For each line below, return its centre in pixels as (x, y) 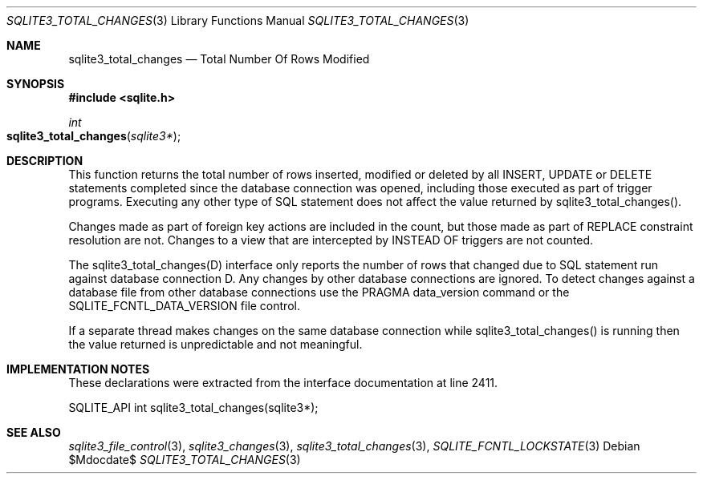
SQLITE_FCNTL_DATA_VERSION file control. (184, 306)
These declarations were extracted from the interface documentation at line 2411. (283, 383)
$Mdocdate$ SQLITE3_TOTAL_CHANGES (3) (185, 460)
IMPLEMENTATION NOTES (78, 369)
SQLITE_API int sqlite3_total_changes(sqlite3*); (193, 407)
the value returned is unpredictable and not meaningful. (215, 344)
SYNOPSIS (36, 84)
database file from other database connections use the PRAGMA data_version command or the (319, 292)
